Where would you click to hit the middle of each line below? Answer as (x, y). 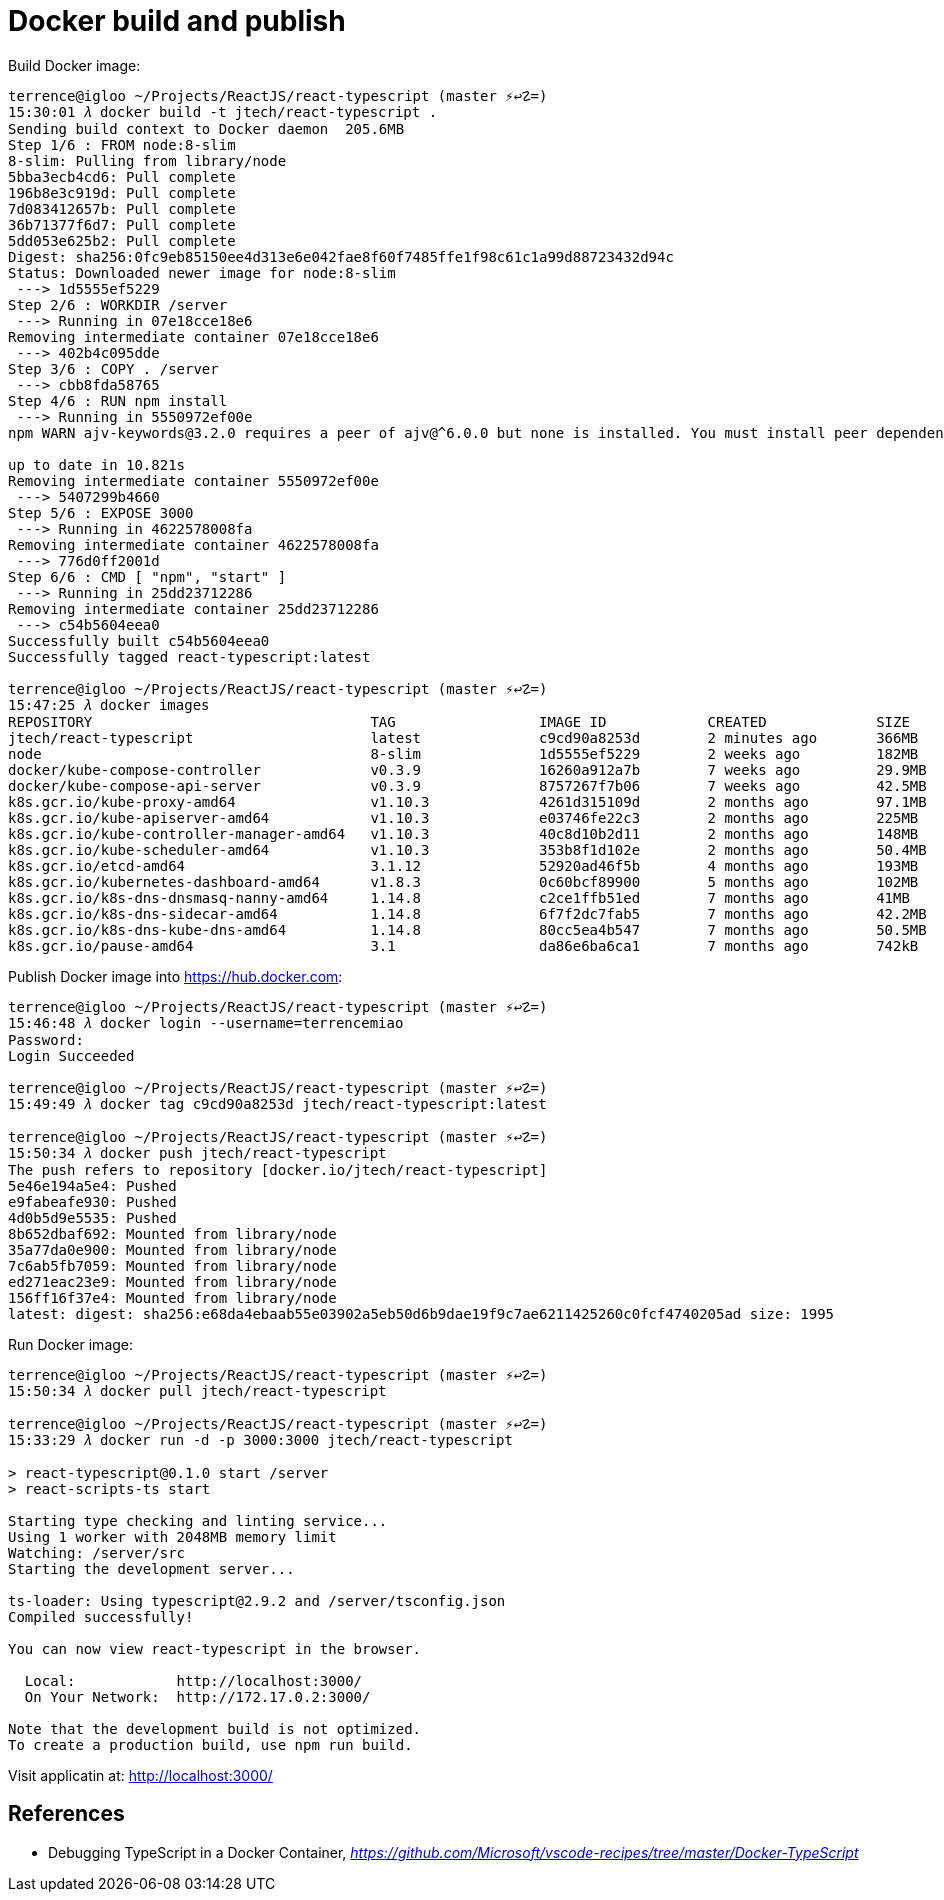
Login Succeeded (71, 1055)
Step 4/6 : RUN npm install (118, 400)
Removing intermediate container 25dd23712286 (193, 608)
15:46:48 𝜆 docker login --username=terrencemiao (206, 1022)
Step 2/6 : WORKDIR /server (118, 304)
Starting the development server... (151, 1568)
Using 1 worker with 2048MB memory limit (172, 1536)
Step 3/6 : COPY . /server (113, 368)
